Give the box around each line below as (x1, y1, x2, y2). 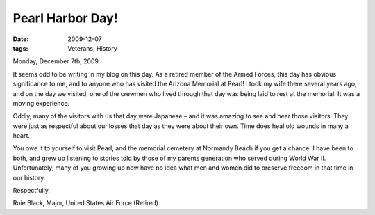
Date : (12, 35, 29, 43)
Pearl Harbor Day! (12, 10, 118, 26)
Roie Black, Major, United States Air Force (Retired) (12, 199, 159, 207)
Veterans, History (67, 44, 117, 52)
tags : (12, 44, 28, 52)
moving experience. (12, 99, 70, 107)
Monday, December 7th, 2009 (12, 57, 99, 65)
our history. (12, 173, 46, 182)
